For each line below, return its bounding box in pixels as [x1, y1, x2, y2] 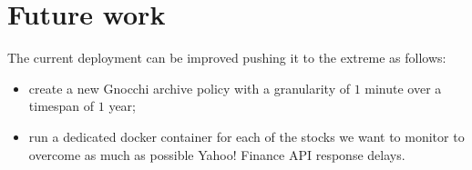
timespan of [28, 96, 95, 115]
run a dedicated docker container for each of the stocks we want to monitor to [28, 126, 465, 145]
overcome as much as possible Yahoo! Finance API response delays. [28, 145, 405, 164]
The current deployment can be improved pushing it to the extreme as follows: [7, 48, 446, 67]
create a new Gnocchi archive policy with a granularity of [28, 78, 350, 97]
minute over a [364, 78, 442, 97]
